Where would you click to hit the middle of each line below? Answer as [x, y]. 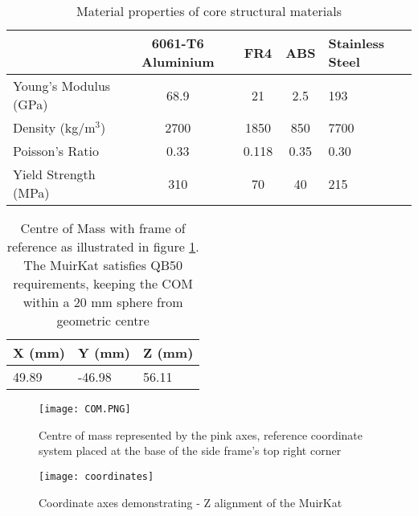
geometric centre [103, 320]
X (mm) [39, 352]
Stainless [357, 43]
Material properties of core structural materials [209, 11]
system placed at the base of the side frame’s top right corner [190, 450]
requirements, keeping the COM [103, 283]
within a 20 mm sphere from [103, 302]
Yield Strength [54, 174]
